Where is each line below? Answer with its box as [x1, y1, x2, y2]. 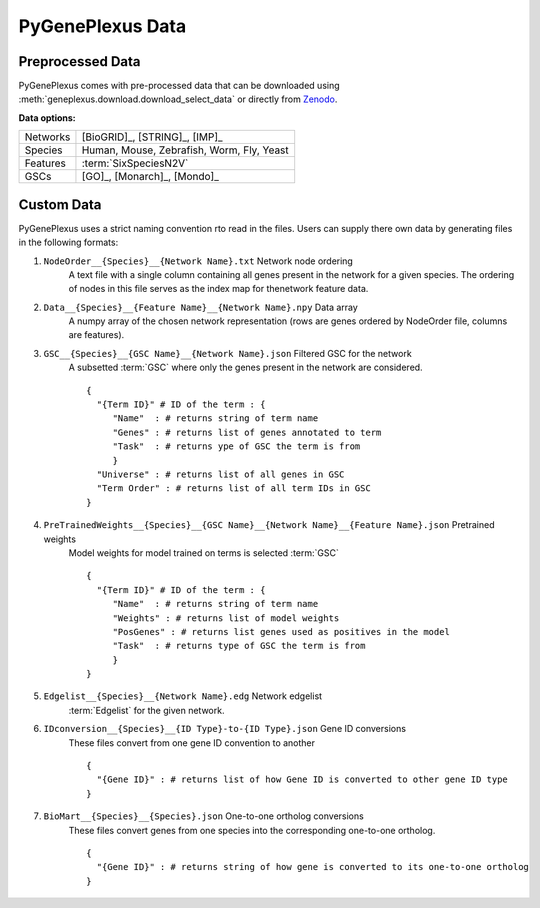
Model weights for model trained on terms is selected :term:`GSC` [68, 546, 339, 559]
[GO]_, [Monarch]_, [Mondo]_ [81, 170, 219, 184]
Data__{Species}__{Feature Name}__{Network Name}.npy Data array [43, 301, 359, 313]
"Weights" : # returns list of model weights [112, 612, 340, 624]
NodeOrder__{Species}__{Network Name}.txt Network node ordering [43, 255, 354, 267]
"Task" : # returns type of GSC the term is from [112, 640, 366, 652]
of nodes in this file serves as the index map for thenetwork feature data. [68, 283, 369, 295]
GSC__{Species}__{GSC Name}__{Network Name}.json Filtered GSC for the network [43, 347, 412, 359]
